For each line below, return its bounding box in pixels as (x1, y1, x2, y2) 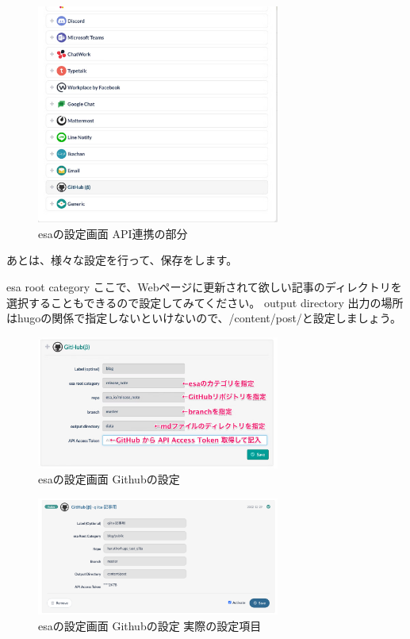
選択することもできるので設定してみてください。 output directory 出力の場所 (6, 294, 404, 310)
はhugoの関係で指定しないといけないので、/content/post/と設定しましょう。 (6, 310, 402, 326)
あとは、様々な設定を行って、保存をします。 (6, 252, 238, 268)
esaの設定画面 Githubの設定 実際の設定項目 (38, 617, 262, 633)
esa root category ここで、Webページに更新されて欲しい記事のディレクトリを (6, 279, 402, 295)
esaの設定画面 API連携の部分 (38, 225, 188, 241)
